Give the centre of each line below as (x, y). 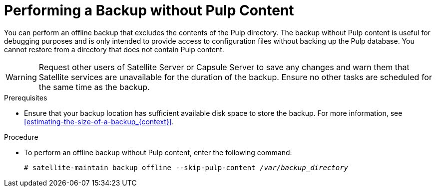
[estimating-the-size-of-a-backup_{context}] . (99, 121)
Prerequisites (26, 97)
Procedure (21, 137)
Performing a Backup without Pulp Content (149, 10)
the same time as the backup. (94, 87)
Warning (21, 77)
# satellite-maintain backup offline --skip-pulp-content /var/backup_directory (186, 167)
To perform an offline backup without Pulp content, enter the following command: (158, 152)
